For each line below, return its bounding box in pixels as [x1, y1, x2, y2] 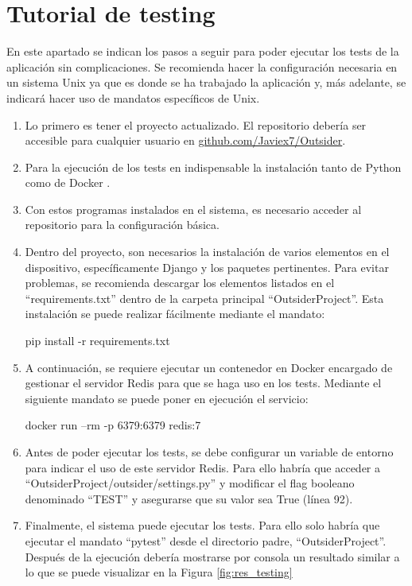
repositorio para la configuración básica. [25, 216, 220, 233]
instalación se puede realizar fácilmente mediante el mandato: [25, 305, 325, 322]
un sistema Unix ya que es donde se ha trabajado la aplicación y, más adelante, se [6, 74, 406, 91]
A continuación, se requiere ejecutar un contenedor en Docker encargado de [25, 359, 393, 375]
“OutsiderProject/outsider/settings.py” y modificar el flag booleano [25, 475, 355, 491]
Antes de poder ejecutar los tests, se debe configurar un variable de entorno [25, 444, 394, 460]
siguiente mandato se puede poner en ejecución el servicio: [25, 390, 309, 406]
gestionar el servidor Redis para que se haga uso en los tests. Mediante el [25, 374, 382, 391]
